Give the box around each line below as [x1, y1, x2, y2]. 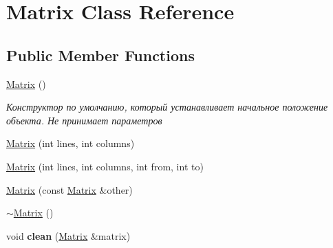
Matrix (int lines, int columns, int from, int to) [6, 159, 204, 173]
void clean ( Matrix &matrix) [6, 228, 131, 243]
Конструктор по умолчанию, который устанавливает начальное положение [6, 100, 328, 114]
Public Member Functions [6, 44, 195, 65]
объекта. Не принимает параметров [6, 113, 162, 127]
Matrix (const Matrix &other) [6, 182, 133, 196]
